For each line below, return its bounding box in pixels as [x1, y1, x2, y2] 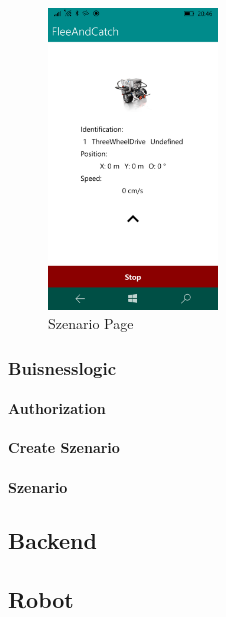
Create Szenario [8, 437, 120, 458]
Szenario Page [48, 313, 134, 334]
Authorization [8, 398, 106, 419]
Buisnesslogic [8, 355, 117, 380]
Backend [8, 525, 97, 556]
